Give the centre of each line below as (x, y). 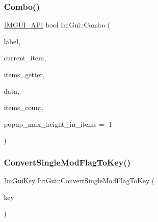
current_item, (25, 58)
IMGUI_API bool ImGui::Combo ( (57, 25)
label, (12, 41)
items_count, (24, 107)
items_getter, (24, 74)
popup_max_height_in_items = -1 (58, 124)
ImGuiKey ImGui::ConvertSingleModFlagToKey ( (79, 180)
